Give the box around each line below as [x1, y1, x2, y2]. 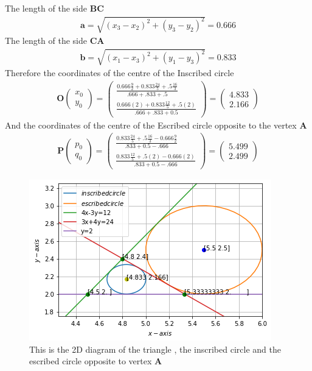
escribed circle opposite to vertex [29, 355, 152, 367]
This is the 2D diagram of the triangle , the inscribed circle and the [29, 342, 281, 355]
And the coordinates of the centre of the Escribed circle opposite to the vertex [5, 118, 297, 131]
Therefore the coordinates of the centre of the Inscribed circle [5, 66, 234, 79]
